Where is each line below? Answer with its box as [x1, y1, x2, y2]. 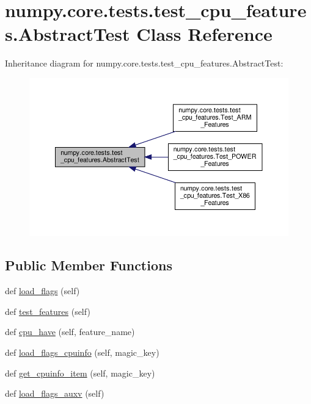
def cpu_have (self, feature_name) [5, 325, 135, 338]
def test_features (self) [5, 305, 90, 317]
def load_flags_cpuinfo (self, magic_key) [5, 346, 159, 359]
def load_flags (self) [5, 284, 80, 297]
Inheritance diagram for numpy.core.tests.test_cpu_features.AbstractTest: [5, 57, 284, 70]
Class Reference [136, 21, 273, 46]
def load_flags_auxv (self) [5, 387, 104, 400]
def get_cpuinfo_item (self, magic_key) [5, 366, 155, 379]
